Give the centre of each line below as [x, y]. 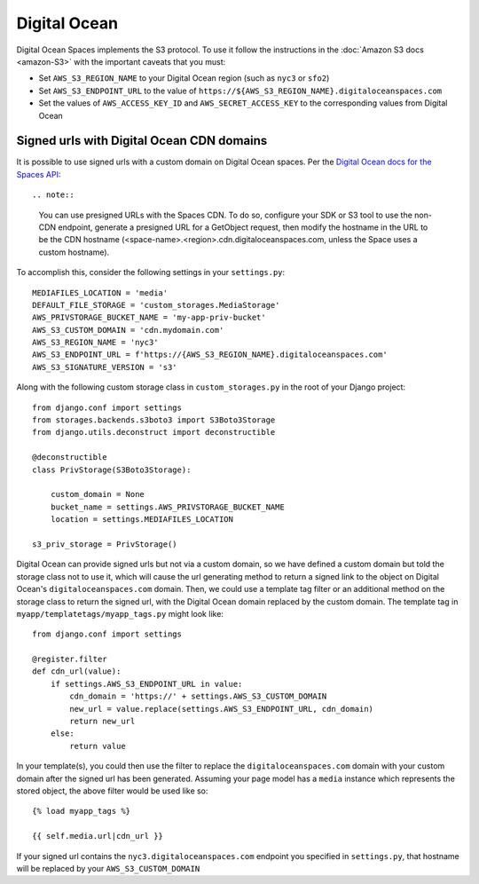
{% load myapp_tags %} [82, 811]
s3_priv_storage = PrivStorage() [105, 544]
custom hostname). [74, 252]
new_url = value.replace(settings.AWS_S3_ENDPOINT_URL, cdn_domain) [222, 709]
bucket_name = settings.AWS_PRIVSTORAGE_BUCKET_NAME [168, 507]
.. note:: [53, 195]
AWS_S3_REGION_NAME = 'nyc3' [95, 343]
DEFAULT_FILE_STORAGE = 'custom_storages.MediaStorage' [156, 305]
